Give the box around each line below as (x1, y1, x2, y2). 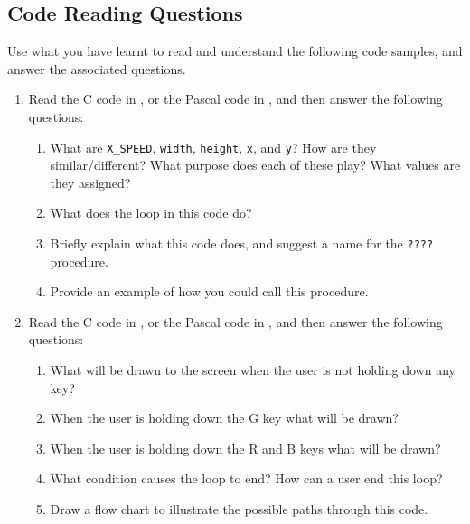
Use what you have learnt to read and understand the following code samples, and (7, 42, 463, 61)
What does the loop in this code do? (50, 203, 252, 222)
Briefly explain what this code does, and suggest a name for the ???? (50, 234, 434, 253)
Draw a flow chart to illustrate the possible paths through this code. (50, 500, 428, 519)
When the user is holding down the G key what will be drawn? (50, 408, 399, 427)
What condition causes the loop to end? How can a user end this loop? (50, 469, 443, 488)
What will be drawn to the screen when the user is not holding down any (50, 360, 456, 379)
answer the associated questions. (7, 59, 186, 78)
